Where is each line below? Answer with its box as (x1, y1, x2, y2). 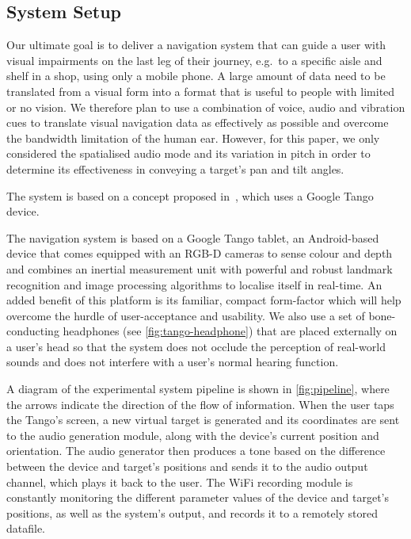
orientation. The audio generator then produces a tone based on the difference (6, 442, 386, 459)
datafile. (6, 520, 46, 537)
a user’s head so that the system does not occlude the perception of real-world (6, 338, 386, 354)
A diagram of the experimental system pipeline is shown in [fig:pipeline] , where (6, 380, 390, 397)
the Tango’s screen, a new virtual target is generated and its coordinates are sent (6, 411, 400, 428)
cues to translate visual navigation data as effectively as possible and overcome (6, 114, 389, 131)
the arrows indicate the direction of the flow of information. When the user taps (6, 396, 394, 412)
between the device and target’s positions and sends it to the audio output (6, 458, 368, 475)
